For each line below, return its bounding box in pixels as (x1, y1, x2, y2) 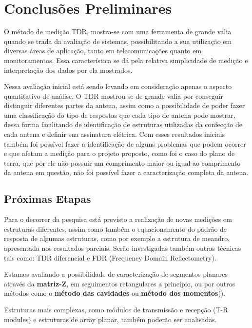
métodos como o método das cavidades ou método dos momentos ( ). (4, 288, 226, 298)
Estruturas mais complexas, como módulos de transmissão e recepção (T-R (4, 304, 228, 314)
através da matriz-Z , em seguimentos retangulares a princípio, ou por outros (4, 278, 235, 288)
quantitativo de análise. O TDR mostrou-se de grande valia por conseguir (4, 90, 224, 101)
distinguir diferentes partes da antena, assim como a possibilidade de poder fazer (4, 100, 245, 110)
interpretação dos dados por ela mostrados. (4, 65, 133, 75)
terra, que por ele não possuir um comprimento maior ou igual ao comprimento (4, 157, 241, 168)
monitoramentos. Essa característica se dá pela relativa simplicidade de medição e (4, 55, 248, 65)
